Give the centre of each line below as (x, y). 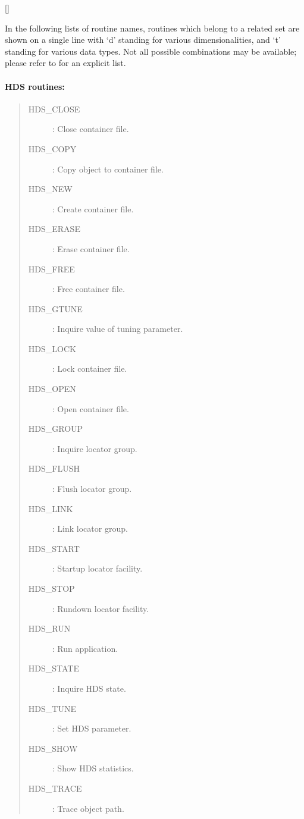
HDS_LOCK (52, 348)
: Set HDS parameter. (92, 728)
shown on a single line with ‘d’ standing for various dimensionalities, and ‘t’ (143, 40)
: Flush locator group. (92, 489)
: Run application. (85, 648)
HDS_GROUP (56, 429)
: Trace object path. (88, 808)
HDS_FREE (51, 269)
